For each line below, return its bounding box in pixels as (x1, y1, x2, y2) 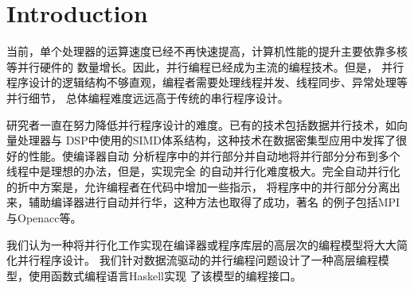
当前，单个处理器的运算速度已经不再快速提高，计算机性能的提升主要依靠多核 (6, 43, 408, 60)
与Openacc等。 (6, 210, 82, 226)
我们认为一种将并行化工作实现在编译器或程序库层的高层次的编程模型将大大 (6, 236, 396, 252)
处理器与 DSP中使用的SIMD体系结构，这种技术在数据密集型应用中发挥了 (17, 132, 396, 148)
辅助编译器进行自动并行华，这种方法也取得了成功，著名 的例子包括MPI (28, 194, 400, 210)
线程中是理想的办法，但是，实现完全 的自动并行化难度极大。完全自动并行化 (6, 163, 400, 179)
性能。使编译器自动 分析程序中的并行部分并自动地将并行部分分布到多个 (28, 147, 400, 164)
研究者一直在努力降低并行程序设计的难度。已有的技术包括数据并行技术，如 (6, 116, 396, 133)
